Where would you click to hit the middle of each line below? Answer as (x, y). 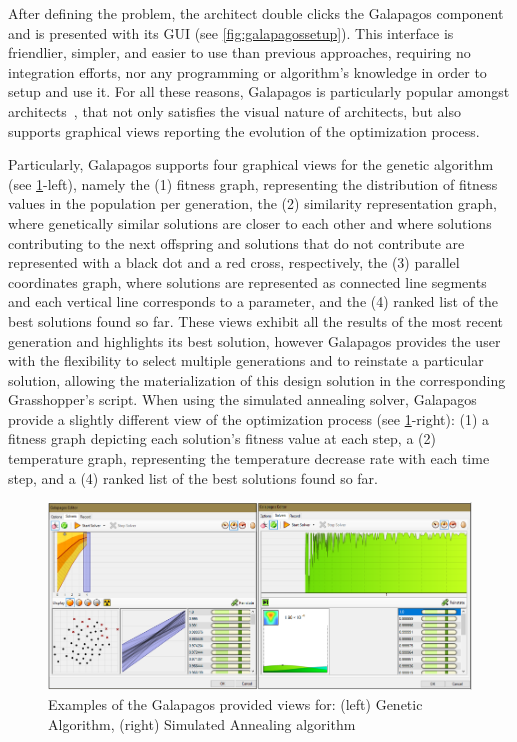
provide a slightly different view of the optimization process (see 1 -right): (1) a (249, 418)
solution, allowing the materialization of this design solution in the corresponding (257, 379)
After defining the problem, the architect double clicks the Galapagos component (256, 13)
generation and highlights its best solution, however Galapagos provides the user (254, 340)
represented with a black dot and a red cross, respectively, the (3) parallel (234, 262)
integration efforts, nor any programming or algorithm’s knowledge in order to (247, 71)
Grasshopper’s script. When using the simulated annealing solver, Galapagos (242, 399)
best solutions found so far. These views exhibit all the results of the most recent (256, 320)
